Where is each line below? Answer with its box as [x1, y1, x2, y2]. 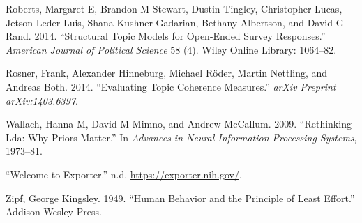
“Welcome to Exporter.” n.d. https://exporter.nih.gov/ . [6, 167, 242, 181]
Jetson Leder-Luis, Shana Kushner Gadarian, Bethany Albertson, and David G [6, 15, 344, 29]
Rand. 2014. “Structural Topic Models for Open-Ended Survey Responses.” [6, 29, 326, 43]
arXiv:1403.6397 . [6, 93, 78, 107]
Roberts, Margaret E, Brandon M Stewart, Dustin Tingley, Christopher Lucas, [6, 1, 342, 15]
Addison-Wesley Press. [6, 204, 102, 219]
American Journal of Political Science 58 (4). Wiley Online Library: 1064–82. [6, 42, 337, 56]
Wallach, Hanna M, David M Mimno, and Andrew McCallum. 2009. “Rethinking [6, 116, 352, 131]
